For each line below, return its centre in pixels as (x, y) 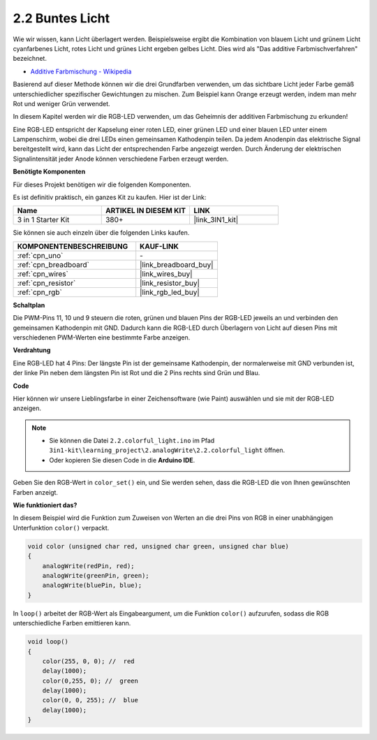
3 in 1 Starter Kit (43, 220)
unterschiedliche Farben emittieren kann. (72, 623)
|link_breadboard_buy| (177, 264)
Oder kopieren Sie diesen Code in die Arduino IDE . (122, 460)
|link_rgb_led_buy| (170, 292)
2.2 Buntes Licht (61, 18)
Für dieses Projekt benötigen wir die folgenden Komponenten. (102, 184)
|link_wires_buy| (166, 274)
